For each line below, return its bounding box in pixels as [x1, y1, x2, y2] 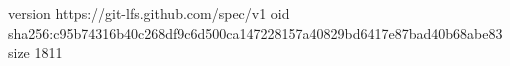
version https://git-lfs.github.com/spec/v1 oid [8, 3, 290, 23]
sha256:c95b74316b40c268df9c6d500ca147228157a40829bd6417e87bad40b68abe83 [8, 22, 503, 43]
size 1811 [8, 42, 63, 63]
